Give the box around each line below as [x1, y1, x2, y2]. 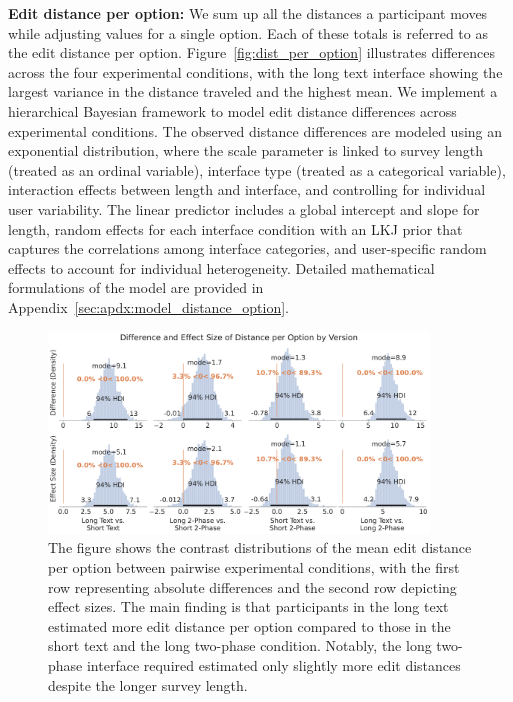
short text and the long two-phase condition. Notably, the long [48, 635, 432, 656]
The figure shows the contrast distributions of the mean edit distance [48, 537, 472, 558]
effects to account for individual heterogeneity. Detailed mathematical [8, 257, 435, 278]
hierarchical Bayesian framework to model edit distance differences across [8, 100, 457, 121]
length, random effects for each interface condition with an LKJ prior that [8, 218, 463, 239]
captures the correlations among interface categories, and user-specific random [8, 238, 487, 259]
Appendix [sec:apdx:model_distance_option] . [8, 296, 290, 317]
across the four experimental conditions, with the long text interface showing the [8, 61, 503, 82]
